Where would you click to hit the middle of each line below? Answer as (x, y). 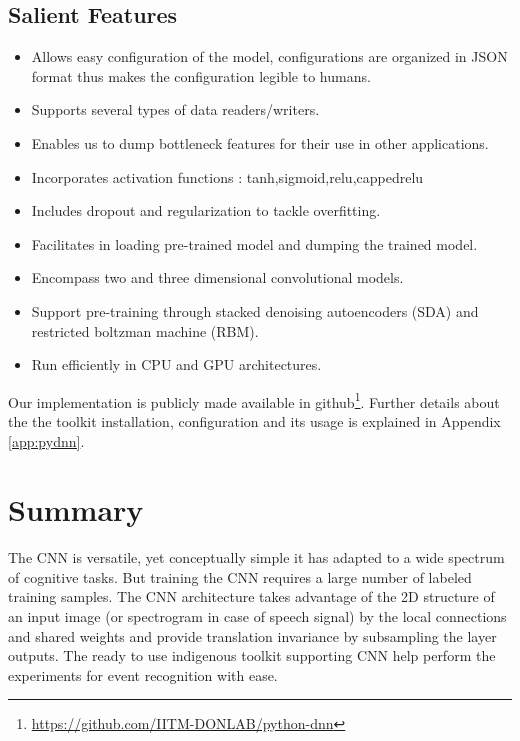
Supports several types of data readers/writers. (175, 109)
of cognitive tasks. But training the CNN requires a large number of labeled (240, 576)
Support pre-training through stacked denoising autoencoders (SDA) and (255, 310)
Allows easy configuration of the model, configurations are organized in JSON (269, 56)
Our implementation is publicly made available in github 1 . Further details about (254, 400)
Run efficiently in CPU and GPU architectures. (176, 364)
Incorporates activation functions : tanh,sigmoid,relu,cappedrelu (227, 176)
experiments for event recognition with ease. (143, 674)
